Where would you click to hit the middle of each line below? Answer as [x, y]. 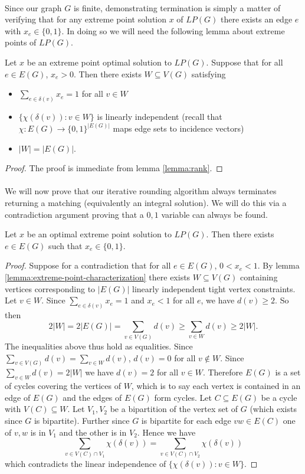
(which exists [273, 409]
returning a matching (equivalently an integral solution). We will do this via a [146, 203]
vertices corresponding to [50, 288]
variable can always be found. [214, 214]
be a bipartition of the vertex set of [174, 409]
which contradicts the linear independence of [86, 463]
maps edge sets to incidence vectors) [178, 128]
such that [65, 245]
